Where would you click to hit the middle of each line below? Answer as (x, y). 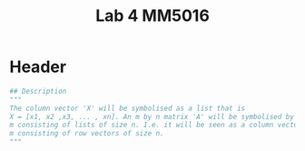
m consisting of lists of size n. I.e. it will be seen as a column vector (156, 125)
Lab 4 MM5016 (152, 16)
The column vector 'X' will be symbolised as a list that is (128, 108)
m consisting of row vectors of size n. (87, 134)
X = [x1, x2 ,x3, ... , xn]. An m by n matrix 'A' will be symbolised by (152, 116)
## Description (38, 91)
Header (38, 67)
